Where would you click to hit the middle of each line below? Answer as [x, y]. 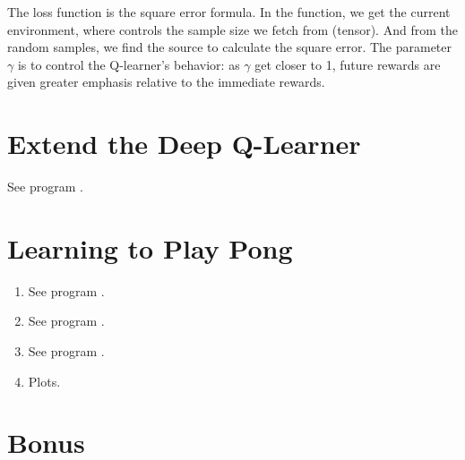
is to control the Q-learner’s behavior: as [129, 64]
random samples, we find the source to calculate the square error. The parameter [230, 47]
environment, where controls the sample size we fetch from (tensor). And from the [232, 29]
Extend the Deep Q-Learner [184, 144]
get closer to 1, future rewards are [348, 64]
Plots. [44, 381]
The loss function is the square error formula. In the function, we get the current [229, 12]
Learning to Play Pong [150, 247]
